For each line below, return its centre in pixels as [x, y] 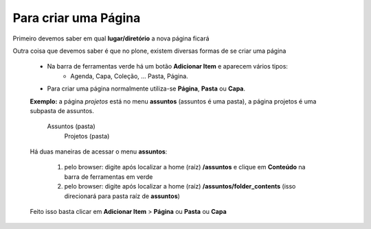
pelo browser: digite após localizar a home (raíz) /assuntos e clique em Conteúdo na [185, 167]
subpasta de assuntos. [62, 110]
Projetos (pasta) [87, 136]
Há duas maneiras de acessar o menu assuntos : [99, 152]
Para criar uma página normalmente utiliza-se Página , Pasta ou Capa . [146, 88]
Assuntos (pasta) [71, 126]
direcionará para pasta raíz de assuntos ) [122, 196]
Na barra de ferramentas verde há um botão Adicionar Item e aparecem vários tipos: [168, 67]
